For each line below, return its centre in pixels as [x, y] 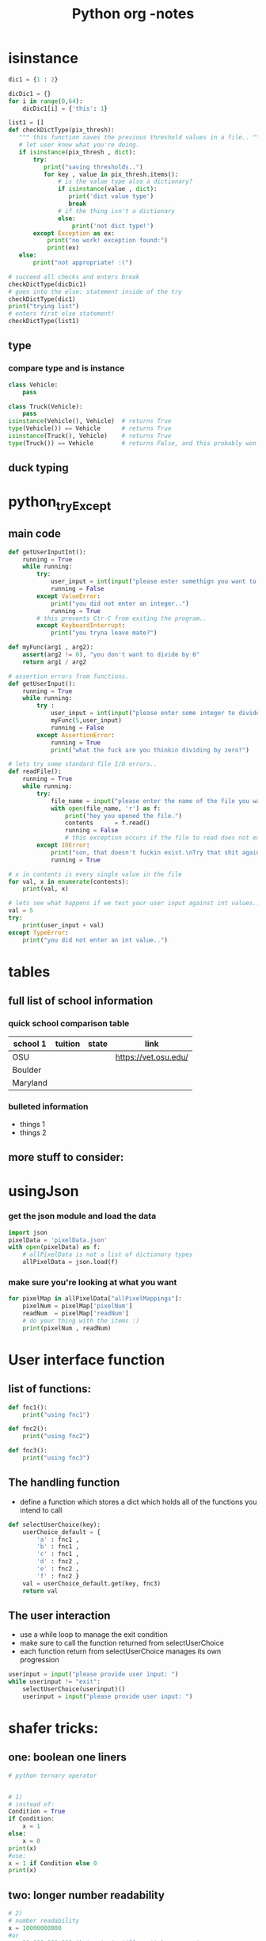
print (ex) [63, 248]
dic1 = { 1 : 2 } [33, 79]
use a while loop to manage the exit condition [94, 1635]
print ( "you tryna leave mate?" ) [104, 633]
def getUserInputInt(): [47, 552]
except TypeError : [38, 932]
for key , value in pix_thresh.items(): [111, 174]
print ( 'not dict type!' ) [113, 226]
